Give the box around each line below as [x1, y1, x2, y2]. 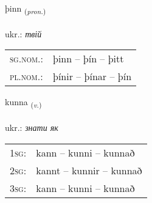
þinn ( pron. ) [5, 2, 46, 16]
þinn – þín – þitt [53, 51, 124, 66]
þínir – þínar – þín [53, 69, 132, 84]
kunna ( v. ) [5, 95, 42, 110]
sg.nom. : [10, 51, 43, 66]
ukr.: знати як [5, 121, 58, 134]
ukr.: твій [5, 27, 42, 40]
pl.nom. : [10, 69, 43, 84]
